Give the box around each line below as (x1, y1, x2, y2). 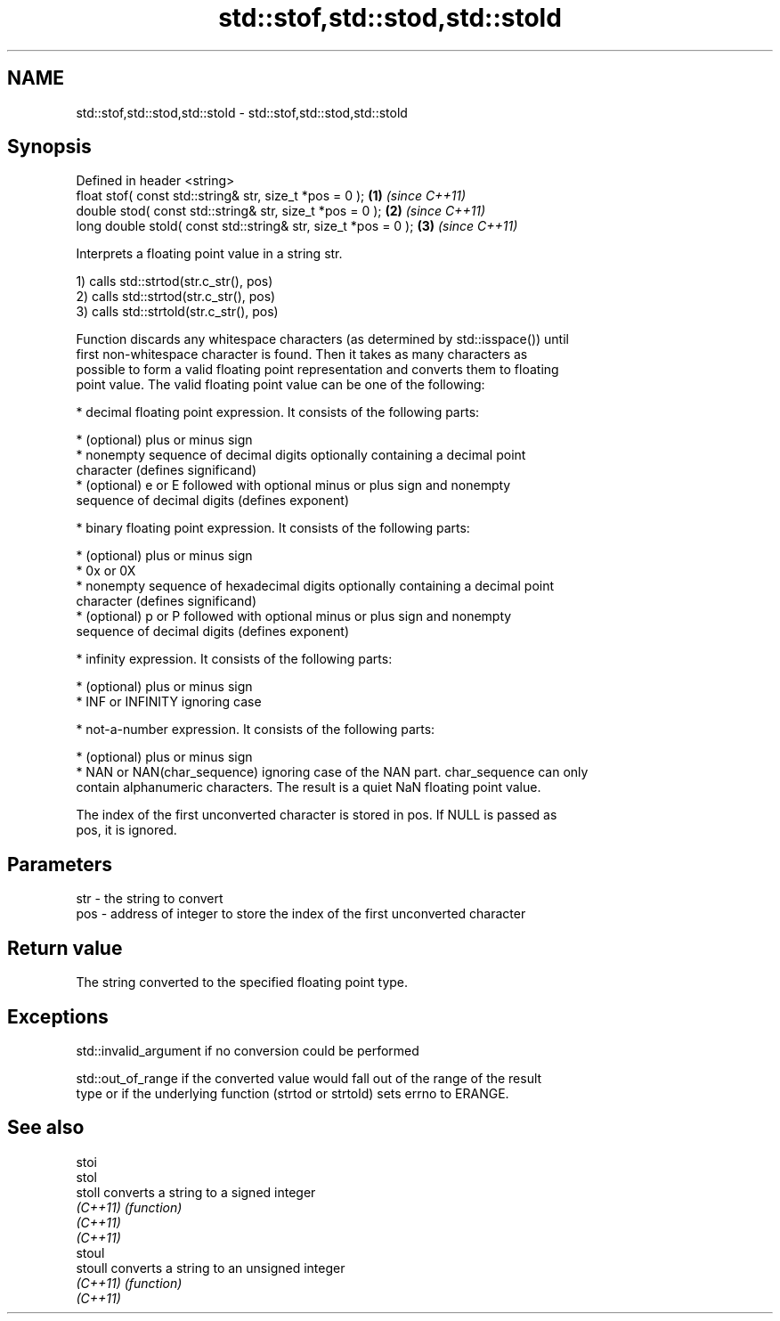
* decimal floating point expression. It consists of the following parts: (76, 404, 480, 420)
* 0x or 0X (76, 563, 136, 579)
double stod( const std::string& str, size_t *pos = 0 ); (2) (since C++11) (76, 203, 486, 219)
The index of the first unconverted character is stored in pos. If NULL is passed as (76, 807, 557, 823)
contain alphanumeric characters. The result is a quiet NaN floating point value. (76, 779, 541, 795)
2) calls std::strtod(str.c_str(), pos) (76, 289, 276, 305)
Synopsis (7, 135, 92, 159)
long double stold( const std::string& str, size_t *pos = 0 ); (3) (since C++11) (76, 218, 518, 234)
